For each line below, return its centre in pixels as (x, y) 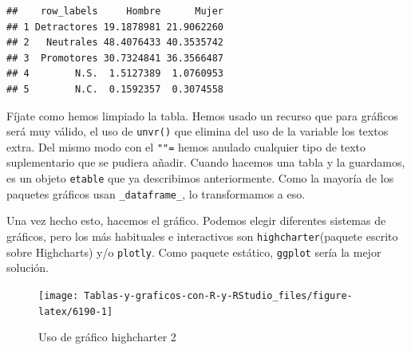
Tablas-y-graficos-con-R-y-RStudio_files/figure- (218, 295)
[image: (59, 295)
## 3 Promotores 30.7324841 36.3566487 (115, 58)
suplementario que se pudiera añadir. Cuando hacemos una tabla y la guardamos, (206, 162)
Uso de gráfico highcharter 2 (107, 337)
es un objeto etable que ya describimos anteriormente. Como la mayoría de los (200, 178)
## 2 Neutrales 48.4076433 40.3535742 (115, 43)
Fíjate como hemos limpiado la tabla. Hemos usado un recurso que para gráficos (202, 115)
